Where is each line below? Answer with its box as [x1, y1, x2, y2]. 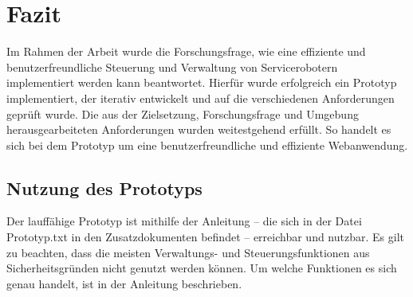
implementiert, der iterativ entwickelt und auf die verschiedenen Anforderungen [6, 89, 395, 106]
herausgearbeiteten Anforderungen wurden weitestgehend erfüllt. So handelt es [6, 121, 391, 138]
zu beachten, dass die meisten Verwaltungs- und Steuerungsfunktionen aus [6, 244, 370, 260]
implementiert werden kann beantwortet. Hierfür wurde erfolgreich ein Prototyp [6, 74, 397, 91]
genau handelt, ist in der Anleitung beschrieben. [6, 275, 242, 291]
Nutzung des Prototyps [6, 175, 203, 200]
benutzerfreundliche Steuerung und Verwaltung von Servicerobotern [6, 58, 338, 75]
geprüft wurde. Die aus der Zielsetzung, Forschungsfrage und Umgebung [6, 105, 359, 122]
